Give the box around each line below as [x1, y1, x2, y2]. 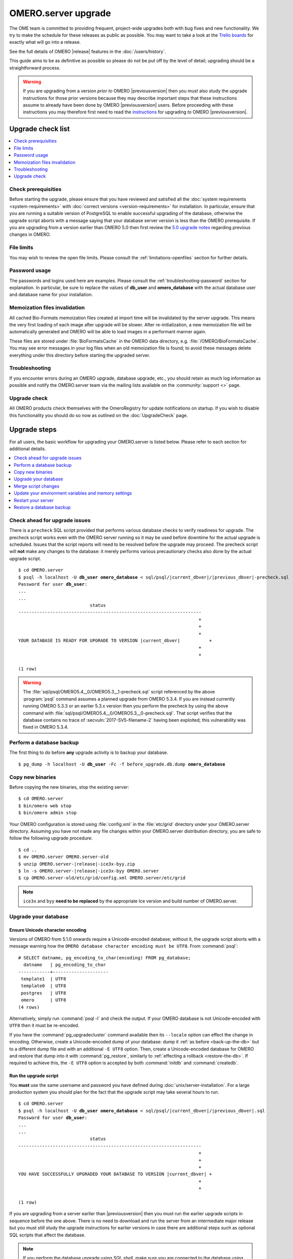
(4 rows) [18, 1004, 40, 1010]
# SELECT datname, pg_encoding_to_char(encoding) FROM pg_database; [18, 955, 191, 960]
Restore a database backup [14, 504, 71, 511]
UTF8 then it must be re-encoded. [9, 1022, 80, 1028]
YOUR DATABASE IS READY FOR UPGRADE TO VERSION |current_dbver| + [18, 638, 212, 644]
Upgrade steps [9, 426, 57, 434]
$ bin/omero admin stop [18, 810, 77, 816]
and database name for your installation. [9, 292, 93, 298]
